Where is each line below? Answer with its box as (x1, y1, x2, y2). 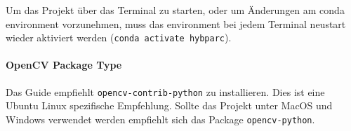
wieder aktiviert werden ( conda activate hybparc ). (6, 30, 232, 45)
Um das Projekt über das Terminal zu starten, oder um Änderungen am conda (6, 3, 345, 17)
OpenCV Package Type (6, 57, 122, 72)
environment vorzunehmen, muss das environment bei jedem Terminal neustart (6, 16, 346, 31)
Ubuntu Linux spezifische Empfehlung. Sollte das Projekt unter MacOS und (6, 98, 333, 113)
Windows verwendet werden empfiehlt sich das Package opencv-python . (6, 111, 315, 126)
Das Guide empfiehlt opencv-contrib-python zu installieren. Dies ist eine (6, 84, 325, 99)
